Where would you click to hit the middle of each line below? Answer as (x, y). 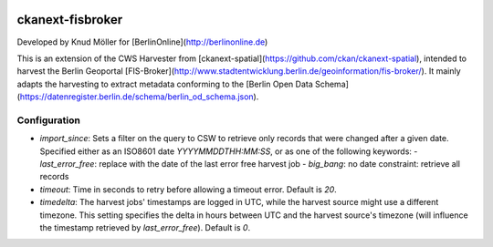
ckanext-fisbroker (70, 20)
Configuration (49, 120)
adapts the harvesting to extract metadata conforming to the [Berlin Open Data (165, 84)
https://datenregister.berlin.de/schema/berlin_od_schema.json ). (139, 97)
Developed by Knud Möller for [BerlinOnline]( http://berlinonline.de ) (142, 42)
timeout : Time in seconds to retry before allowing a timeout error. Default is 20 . (188, 189)
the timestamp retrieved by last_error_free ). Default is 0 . (145, 227)
